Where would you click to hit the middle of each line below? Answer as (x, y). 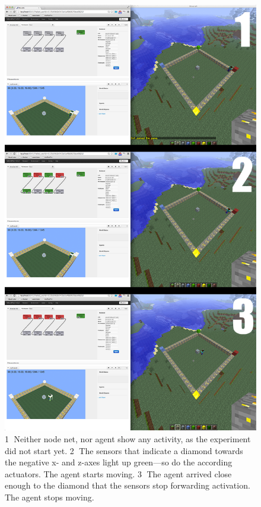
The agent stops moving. (50, 497)
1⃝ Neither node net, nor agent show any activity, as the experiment (128, 439)
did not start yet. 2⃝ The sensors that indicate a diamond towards (124, 450)
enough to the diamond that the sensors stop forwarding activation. (128, 485)
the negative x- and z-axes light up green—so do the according (119, 462)
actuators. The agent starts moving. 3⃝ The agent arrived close (118, 473)
